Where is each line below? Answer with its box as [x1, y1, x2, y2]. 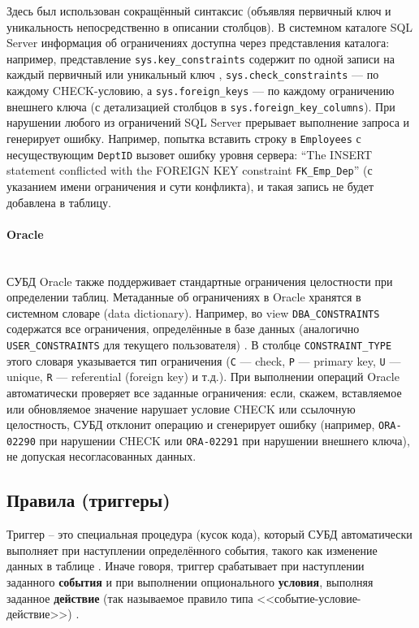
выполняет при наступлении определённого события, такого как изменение [6, 541, 378, 558]
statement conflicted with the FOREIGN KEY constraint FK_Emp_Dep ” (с [6, 162, 373, 179]
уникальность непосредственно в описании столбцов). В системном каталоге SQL [6, 18, 413, 35]
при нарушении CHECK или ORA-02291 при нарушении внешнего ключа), [39, 431, 410, 448]
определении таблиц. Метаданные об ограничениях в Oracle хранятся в [6, 288, 361, 305]
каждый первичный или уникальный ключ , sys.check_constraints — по [6, 66, 379, 83]
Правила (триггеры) [6, 487, 171, 513]
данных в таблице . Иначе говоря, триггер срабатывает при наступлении [6, 557, 365, 574]
